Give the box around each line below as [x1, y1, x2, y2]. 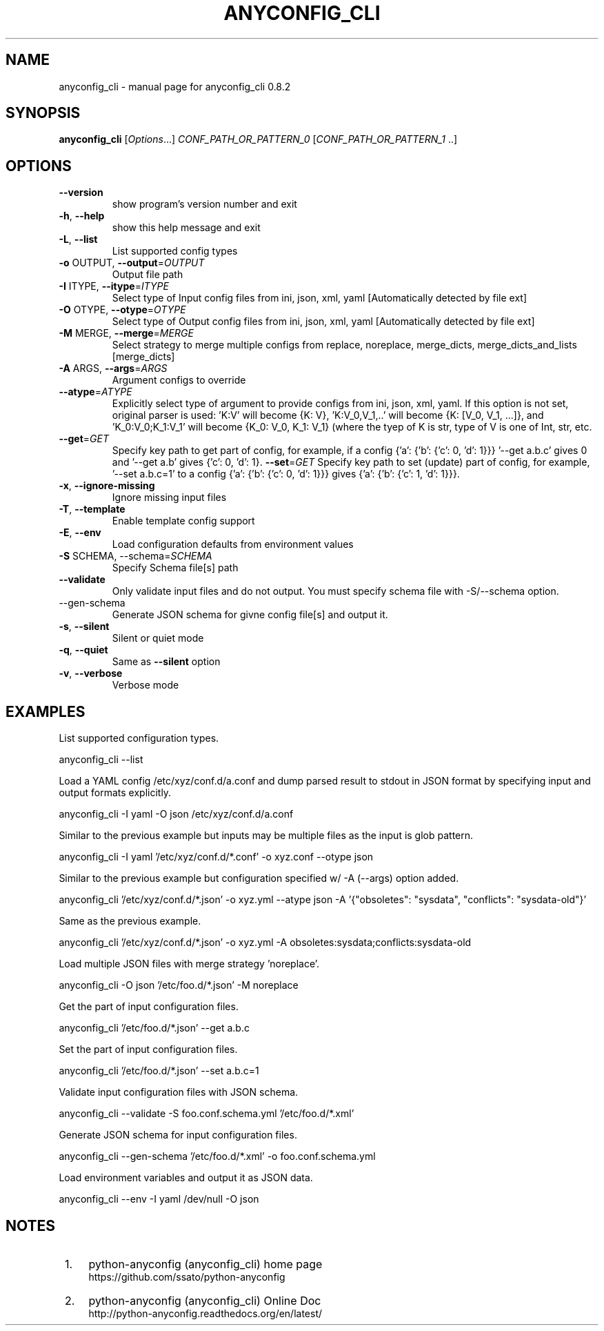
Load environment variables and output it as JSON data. [59, 1172, 313, 1184]
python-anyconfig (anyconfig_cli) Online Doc [88, 1293, 321, 1308]
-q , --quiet [59, 644, 108, 656]
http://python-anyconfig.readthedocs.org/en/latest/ [88, 1307, 323, 1319]
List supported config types [112, 245, 238, 257]
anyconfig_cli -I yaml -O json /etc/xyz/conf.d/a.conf [59, 808, 294, 820]
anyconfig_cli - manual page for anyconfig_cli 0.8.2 [59, 80, 291, 92]
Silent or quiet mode [112, 632, 204, 644]
